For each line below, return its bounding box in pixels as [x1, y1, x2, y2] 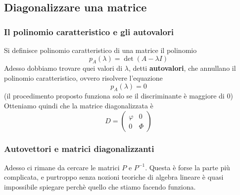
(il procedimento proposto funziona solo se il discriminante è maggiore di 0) [4, 91, 233, 101]
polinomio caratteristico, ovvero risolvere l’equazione [4, 72, 163, 83]
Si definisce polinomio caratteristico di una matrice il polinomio [4, 45, 197, 55]
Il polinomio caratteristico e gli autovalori [4, 25, 174, 38]
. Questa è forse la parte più [145, 162, 230, 172]
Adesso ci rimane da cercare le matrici [4, 162, 120, 172]
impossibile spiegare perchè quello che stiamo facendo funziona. [4, 181, 196, 192]
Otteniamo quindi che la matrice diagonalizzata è [4, 100, 153, 110]
